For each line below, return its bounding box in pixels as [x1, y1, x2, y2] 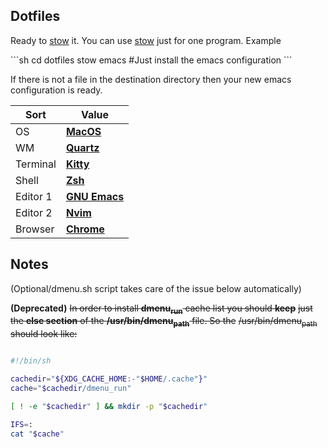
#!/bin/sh [10, 356, 52, 366]
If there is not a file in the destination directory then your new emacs [10, 73, 292, 85]
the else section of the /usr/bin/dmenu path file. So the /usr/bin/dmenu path [10, 315, 318, 329]
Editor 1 [15, 189, 53, 203]
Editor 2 [15, 205, 53, 219]
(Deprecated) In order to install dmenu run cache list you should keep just [10, 302, 313, 316]
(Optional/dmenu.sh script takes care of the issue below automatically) [10, 282, 302, 294]
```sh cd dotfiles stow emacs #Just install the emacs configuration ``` [10, 54, 293, 66]
